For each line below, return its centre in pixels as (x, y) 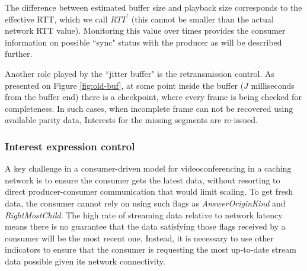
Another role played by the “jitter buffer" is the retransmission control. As (140, 73)
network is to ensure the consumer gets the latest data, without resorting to (143, 180)
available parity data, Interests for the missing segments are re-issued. (131, 120)
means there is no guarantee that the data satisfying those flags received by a (145, 226)
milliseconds (273, 85)
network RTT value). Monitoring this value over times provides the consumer (145, 30)
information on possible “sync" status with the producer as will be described (143, 42)
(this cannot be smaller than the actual (202, 19)
